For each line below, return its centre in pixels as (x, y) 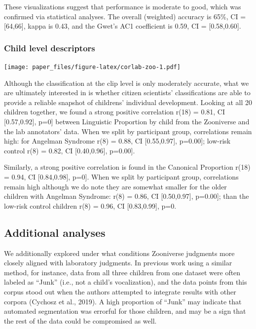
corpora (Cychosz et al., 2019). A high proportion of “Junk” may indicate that (123, 301)
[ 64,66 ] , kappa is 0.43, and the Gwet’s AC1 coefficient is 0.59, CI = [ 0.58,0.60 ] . (123, 26)
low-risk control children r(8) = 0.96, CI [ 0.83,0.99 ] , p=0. (90, 205)
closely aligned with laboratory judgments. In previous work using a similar (118, 263)
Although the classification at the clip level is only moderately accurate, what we (127, 83)
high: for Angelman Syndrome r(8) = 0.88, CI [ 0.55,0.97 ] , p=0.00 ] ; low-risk (117, 141)
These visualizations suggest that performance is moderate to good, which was (123, 6)
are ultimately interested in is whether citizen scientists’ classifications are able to (127, 92)
